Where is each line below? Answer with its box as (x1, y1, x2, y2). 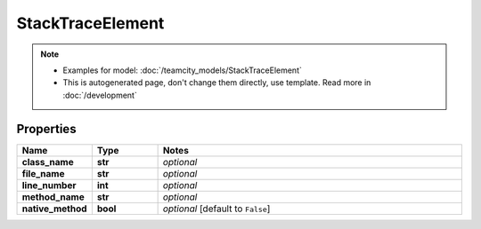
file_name (21, 167, 65, 179)
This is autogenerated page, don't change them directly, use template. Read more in (62, 77, 371, 88)
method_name (21, 191, 85, 203)
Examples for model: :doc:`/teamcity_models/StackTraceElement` (62, 65, 302, 75)
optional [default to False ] (162, 202, 271, 215)
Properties (16, 121, 77, 137)
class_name (21, 155, 75, 168)
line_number (21, 178, 77, 191)
